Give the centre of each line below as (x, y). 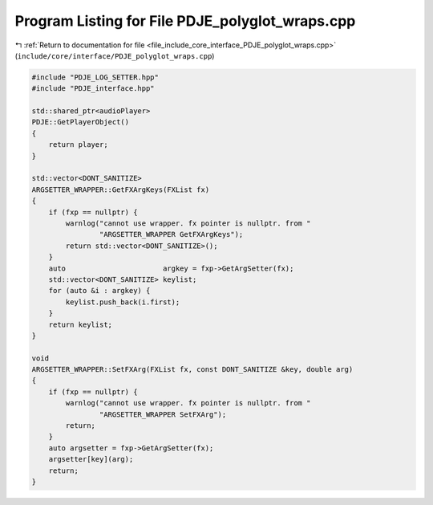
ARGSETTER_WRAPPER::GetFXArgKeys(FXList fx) (121, 189)
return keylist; (80, 324)
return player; (78, 145)
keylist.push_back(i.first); (123, 302)
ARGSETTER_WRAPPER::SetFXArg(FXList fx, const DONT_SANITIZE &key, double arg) (192, 370)
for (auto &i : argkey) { (99, 291)
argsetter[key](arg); (91, 459)
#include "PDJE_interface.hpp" (93, 89)
